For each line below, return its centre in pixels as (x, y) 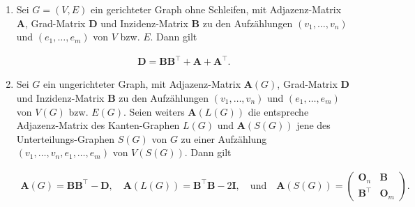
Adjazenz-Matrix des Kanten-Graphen (98, 125)
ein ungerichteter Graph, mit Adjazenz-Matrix (142, 84)
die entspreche (278, 111)
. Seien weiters (154, 111)
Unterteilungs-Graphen (66, 138)
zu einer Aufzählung (224, 138)
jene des (314, 125)
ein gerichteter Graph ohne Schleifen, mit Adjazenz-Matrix (216, 9)
